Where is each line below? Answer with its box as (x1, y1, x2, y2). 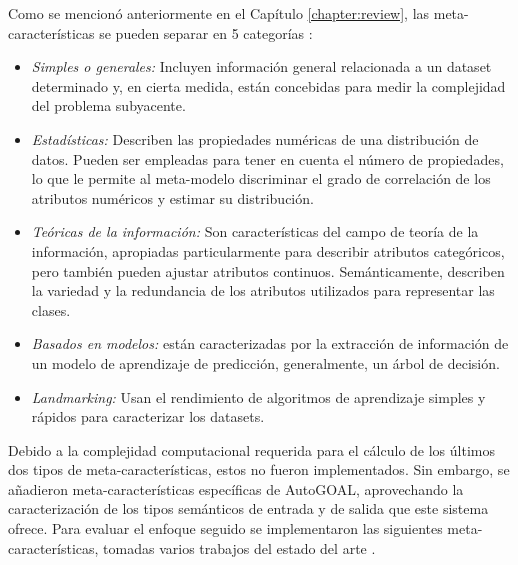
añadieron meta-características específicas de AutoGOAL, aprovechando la (8, 478, 464, 499)
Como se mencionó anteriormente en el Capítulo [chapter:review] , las (8, 3, 430, 23)
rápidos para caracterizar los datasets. (31, 406, 265, 427)
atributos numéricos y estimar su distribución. (31, 187, 314, 208)
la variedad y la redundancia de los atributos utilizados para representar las (31, 280, 495, 301)
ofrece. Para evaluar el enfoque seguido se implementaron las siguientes (8, 518, 443, 539)
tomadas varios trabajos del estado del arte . (103, 537, 376, 558)
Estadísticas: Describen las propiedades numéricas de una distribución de (31, 128, 479, 149)
